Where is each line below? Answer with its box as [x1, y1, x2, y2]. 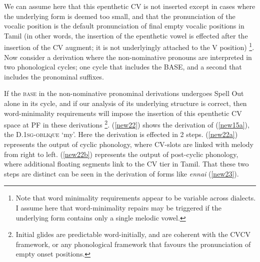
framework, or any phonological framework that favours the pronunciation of [15, 238, 251, 249]
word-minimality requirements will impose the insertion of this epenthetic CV [4, 107, 242, 118]
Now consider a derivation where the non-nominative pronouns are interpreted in [4, 51, 252, 62]
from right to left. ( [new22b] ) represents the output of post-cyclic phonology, [4, 148, 238, 159]
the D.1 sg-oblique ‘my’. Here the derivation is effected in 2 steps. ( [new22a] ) [4, 129, 238, 139]
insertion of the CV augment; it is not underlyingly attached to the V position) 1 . [4, 40, 254, 52]
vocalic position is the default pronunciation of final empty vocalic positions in [4, 20, 244, 31]
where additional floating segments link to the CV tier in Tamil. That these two [4, 158, 249, 169]
